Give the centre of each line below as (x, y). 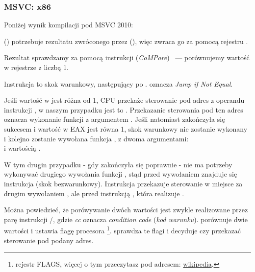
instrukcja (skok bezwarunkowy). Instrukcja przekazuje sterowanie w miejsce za (123, 183)
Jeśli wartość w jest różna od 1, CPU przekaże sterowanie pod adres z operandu (124, 100)
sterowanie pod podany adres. (49, 240)
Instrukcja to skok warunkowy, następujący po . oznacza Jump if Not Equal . (118, 83)
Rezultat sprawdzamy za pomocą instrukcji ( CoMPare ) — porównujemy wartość (127, 57)
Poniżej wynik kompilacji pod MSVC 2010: (69, 25)
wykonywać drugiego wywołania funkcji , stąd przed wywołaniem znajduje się (121, 174)
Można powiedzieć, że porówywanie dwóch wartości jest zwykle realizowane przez (126, 210)
